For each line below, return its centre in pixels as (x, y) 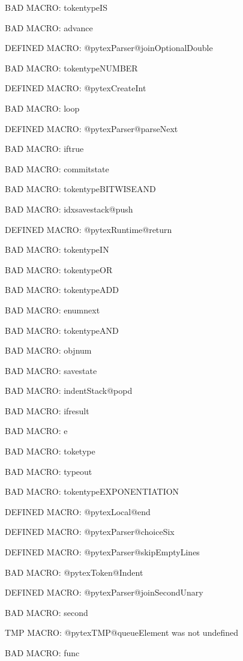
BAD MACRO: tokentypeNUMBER (71, 68)
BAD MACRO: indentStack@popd (69, 391)
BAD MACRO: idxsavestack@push (69, 209)
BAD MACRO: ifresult (47, 410)
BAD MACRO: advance (49, 27)
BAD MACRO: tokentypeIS (56, 7)
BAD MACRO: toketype (50, 451)
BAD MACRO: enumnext (52, 309)
